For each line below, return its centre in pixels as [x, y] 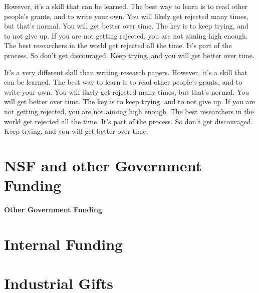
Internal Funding [64, 244]
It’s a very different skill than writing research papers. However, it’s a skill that [126, 72]
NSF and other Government [103, 165]
